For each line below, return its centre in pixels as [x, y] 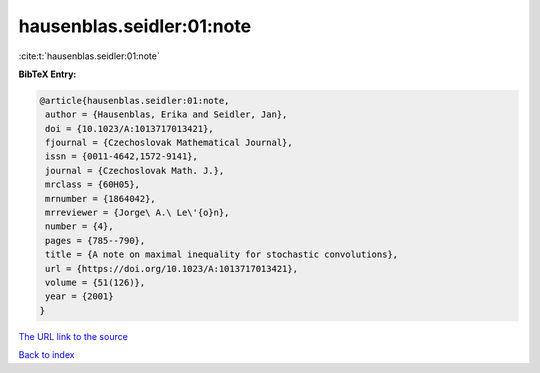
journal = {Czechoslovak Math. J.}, [135, 170]
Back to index [46, 355]
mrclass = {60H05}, [92, 184]
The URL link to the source [73, 336]
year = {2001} [79, 296]
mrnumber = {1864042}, [101, 198]
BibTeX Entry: [47, 74]
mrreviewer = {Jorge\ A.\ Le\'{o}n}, [137, 213]
